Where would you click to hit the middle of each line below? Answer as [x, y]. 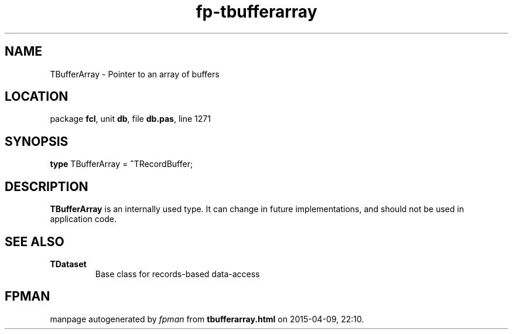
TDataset [68, 264]
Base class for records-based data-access [177, 274]
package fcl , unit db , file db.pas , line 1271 [130, 119]
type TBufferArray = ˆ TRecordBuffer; [122, 164]
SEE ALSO [35, 241]
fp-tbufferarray [256, 12]
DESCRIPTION [47, 186]
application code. [83, 219]
